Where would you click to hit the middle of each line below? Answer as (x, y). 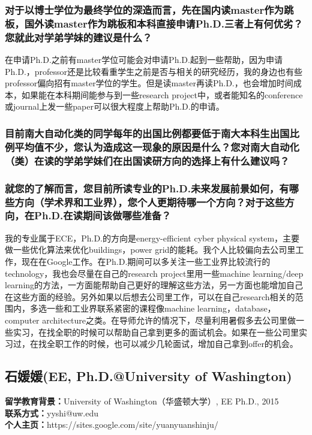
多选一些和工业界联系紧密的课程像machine (112, 308)
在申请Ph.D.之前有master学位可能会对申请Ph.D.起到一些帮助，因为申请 (144, 60)
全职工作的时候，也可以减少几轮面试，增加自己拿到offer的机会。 (172, 344)
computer (22, 320)
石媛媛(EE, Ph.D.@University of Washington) (148, 376)
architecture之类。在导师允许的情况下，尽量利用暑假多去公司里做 (169, 320)
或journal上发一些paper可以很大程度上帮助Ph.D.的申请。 (115, 106)
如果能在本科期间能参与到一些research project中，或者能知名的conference (162, 94)
